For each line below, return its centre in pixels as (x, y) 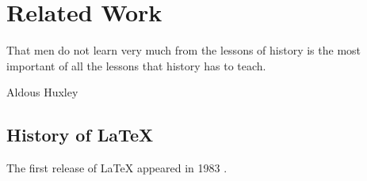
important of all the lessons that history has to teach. (136, 65)
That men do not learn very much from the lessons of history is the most (184, 50)
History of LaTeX (80, 135)
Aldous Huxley (42, 92)
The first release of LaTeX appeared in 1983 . (117, 168)
